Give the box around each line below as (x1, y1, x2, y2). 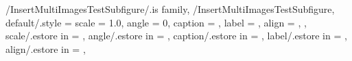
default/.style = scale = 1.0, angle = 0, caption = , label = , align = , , (5, 15, 307, 29)
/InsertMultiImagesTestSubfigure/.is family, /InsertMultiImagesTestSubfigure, (5, 2, 335, 16)
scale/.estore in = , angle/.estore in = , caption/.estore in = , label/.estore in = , (5, 28, 347, 43)
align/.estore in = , (5, 41, 86, 56)
